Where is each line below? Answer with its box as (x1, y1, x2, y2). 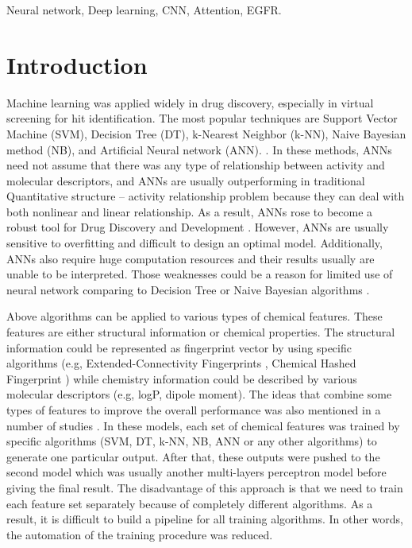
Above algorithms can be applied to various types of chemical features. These (6, 308, 383, 325)
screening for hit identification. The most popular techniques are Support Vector (6, 110, 398, 126)
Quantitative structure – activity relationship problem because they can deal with (6, 188, 405, 204)
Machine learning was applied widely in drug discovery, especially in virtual (6, 94, 374, 111)
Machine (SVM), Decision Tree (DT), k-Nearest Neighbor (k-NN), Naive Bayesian (6, 125, 406, 142)
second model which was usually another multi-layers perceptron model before (6, 464, 387, 480)
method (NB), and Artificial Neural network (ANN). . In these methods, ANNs (6, 141, 392, 157)
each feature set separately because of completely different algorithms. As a (6, 495, 373, 511)
